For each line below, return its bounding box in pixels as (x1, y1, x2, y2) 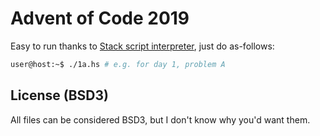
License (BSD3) (10, 87, 109, 104)
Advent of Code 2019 (10, 7, 190, 30)
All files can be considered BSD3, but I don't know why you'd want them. (10, 113, 311, 126)
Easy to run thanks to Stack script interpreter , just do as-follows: (10, 40, 275, 52)
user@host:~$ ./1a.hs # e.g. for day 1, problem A (10, 59, 226, 69)
